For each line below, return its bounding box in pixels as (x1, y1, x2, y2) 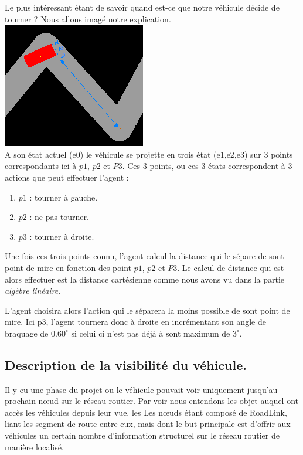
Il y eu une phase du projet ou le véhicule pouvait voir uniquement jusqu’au (5, 383, 278, 395)
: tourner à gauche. (29, 191, 98, 203)
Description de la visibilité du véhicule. (5, 355, 247, 373)
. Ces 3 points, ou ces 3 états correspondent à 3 (122, 159, 292, 172)
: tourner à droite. (29, 230, 94, 242)
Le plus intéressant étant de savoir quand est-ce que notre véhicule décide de (5, 1, 280, 13)
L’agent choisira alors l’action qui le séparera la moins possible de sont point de (5, 304, 290, 316)
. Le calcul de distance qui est (177, 261, 284, 273)
